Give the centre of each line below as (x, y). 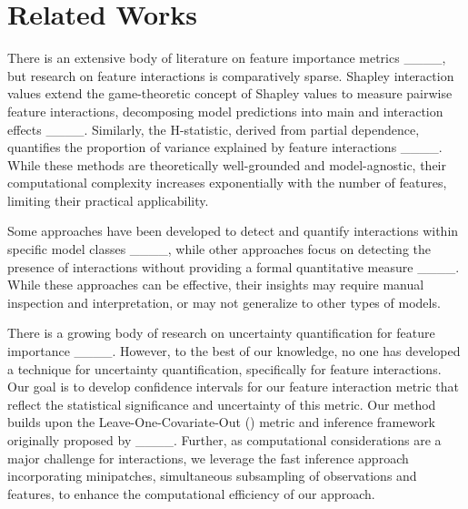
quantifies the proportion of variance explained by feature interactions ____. (225, 147)
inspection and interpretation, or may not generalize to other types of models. (224, 302)
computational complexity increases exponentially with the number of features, (227, 183)
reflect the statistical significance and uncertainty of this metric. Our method (222, 404)
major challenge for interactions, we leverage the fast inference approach (208, 458)
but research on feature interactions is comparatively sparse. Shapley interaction (231, 75)
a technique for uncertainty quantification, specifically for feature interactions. (224, 368)
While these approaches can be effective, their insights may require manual (216, 285)
